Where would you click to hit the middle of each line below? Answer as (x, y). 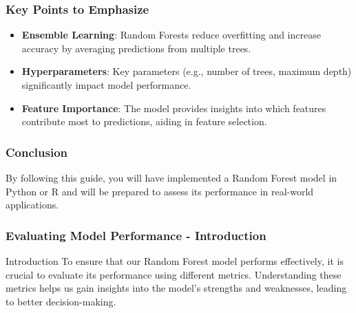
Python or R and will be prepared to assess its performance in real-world (160, 191)
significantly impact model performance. (106, 85)
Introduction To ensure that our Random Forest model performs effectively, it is (175, 261)
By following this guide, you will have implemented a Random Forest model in (171, 177)
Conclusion (36, 152)
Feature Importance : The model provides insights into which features (174, 108)
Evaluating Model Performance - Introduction (136, 235)
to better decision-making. (61, 301)
